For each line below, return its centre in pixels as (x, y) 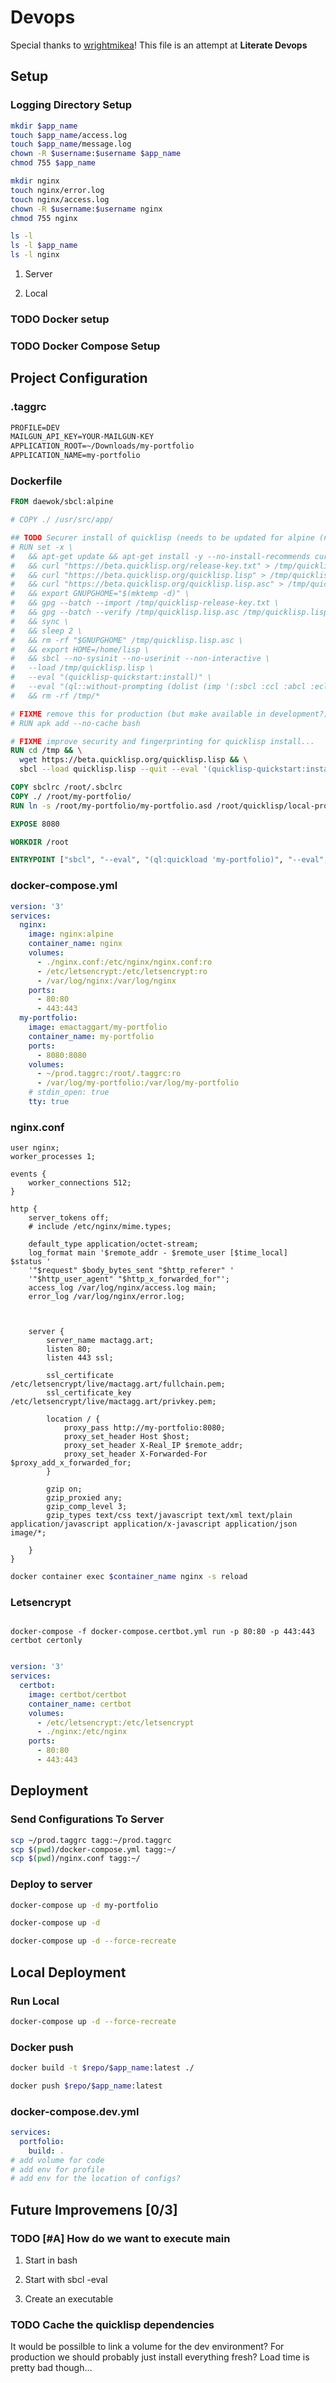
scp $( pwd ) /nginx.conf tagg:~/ (75, 1859)
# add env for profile (57, 2169)
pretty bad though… (51, 2368)
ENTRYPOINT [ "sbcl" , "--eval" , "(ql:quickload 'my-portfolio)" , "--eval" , (169, 860)
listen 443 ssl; (80, 1358)
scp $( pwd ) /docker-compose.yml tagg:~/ (93, 1849)
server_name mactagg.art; (100, 1341)
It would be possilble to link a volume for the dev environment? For (147, 2347)
